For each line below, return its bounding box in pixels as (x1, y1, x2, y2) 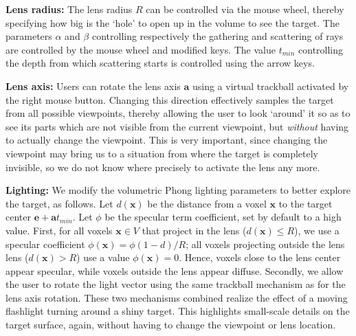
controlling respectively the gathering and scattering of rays (91, 29, 344, 43)
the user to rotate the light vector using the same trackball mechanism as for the (5, 277, 346, 291)
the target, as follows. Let (5, 196, 113, 210)
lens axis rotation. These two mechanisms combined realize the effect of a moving (5, 290, 348, 304)
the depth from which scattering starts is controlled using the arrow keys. (5, 56, 315, 70)
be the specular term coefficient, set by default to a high (104, 210, 342, 224)
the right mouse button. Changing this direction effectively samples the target (5, 92, 334, 107)
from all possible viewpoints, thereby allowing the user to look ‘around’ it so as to (5, 106, 351, 120)
